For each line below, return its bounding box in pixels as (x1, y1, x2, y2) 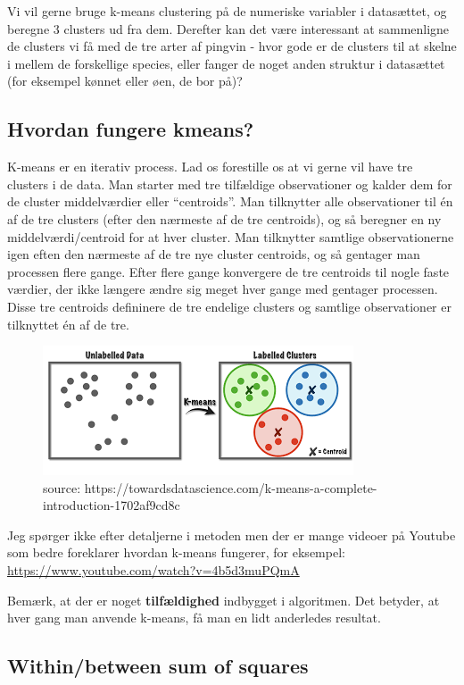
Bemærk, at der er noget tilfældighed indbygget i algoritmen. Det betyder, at (7, 590, 440, 609)
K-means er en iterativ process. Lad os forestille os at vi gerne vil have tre (7, 157, 413, 176)
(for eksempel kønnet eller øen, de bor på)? (7, 71, 243, 90)
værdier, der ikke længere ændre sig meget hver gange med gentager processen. (7, 280, 438, 298)
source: (43, 478, 81, 497)
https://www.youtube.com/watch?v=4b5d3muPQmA (7, 561, 300, 580)
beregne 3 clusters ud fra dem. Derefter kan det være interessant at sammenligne (7, 19, 450, 38)
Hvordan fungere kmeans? (7, 115, 254, 143)
